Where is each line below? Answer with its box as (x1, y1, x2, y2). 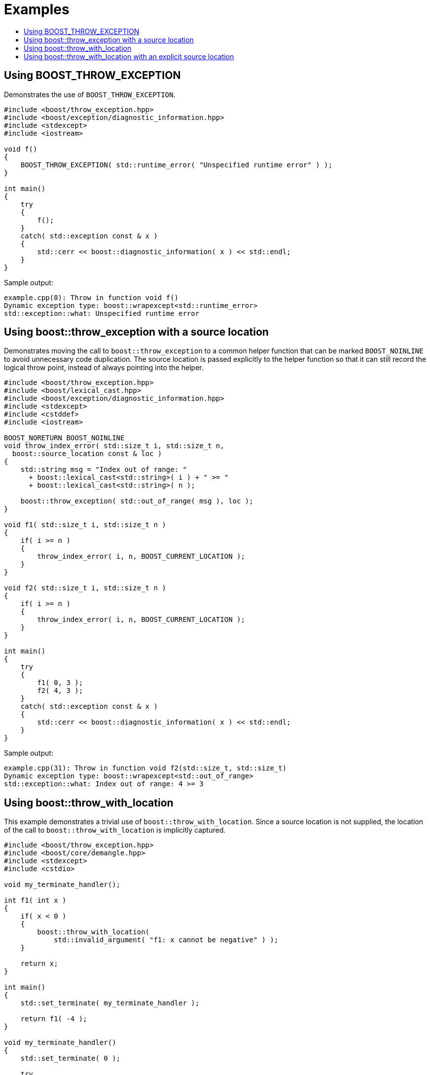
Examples (4, 1, 70, 18)
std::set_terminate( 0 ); (20, 1054, 121, 1063)
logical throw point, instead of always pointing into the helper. (4, 363, 204, 372)
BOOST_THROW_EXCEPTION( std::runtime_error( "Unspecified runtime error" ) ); (20, 160, 332, 169)
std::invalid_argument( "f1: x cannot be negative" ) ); (54, 936, 279, 944)
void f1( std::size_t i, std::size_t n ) (4, 521, 166, 529)
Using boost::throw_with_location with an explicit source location (24, 52, 234, 61)
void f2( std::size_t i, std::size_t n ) (4, 584, 166, 592)
